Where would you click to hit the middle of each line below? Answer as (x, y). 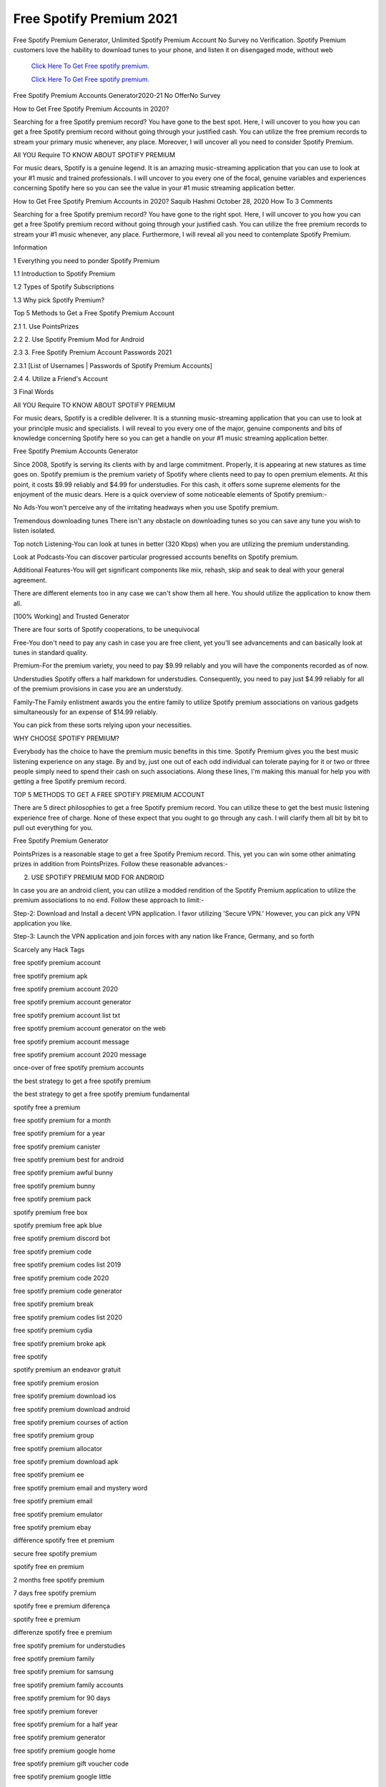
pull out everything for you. (53, 827)
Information (30, 247)
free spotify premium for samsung (64, 1672)
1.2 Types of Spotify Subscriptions (64, 287)
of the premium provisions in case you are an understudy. (98, 689)
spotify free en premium (49, 1567)
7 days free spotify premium (55, 1593)
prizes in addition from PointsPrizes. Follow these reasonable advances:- (120, 864)
